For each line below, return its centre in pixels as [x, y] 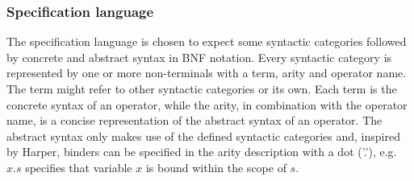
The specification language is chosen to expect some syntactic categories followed [207, 41]
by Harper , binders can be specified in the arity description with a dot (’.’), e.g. [202, 152]
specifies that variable [79, 167]
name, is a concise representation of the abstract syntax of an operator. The [194, 120]
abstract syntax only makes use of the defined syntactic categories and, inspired [203, 136]
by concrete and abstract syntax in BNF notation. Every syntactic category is [199, 57]
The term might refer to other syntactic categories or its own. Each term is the [202, 88]
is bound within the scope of [216, 167]
